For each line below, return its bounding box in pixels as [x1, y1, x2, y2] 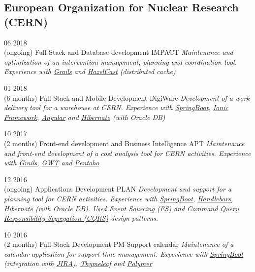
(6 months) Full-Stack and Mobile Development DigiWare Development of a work [4, 92, 250, 103]
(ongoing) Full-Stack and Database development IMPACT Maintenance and [4, 47, 233, 57]
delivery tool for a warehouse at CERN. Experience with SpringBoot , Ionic [4, 102, 228, 113]
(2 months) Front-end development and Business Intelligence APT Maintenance [4, 138, 245, 148]
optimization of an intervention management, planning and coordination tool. [4, 56, 237, 67]
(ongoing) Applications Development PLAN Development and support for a [4, 184, 232, 194]
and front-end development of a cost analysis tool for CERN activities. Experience [4, 148, 251, 158]
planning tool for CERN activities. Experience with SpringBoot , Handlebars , [4, 193, 233, 203]
